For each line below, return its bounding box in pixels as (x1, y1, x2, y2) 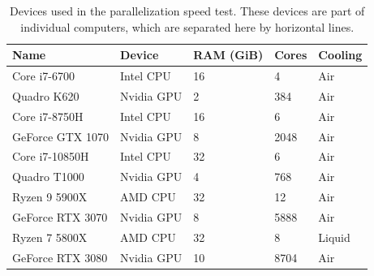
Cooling (318, 46, 363, 63)
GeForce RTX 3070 (12, 208, 108, 225)
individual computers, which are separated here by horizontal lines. (20, 18, 355, 35)
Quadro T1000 (12, 168, 84, 185)
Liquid (318, 228, 350, 245)
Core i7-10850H (12, 148, 89, 165)
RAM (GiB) (193, 46, 264, 63)
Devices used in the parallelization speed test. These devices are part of (9, 2, 365, 19)
